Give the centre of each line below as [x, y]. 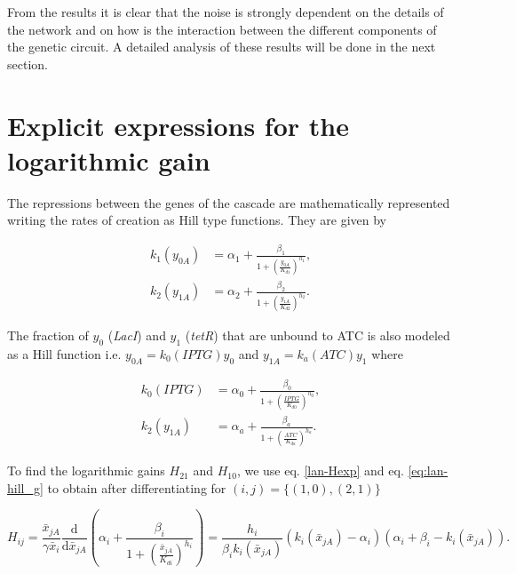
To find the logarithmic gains [86, 470]
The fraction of [48, 335]
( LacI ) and [137, 335]
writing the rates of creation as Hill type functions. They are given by [197, 220]
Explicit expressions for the [178, 125]
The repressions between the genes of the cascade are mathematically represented [229, 202]
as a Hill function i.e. [64, 354]
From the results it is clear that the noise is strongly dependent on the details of [226, 12]
